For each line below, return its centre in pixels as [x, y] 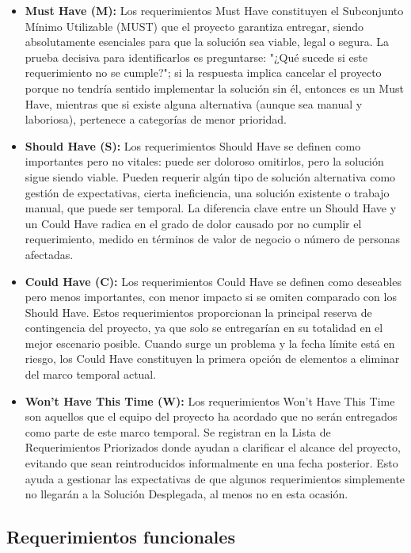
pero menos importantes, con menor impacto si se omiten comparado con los [211, 297]
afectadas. [49, 254]
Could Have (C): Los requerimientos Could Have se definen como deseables [213, 281]
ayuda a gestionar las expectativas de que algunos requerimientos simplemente [215, 478]
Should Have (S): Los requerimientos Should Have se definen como [193, 145]
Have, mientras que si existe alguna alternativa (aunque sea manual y [194, 103]
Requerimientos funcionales [121, 537]
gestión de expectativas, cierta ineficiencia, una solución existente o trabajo [207, 192]
